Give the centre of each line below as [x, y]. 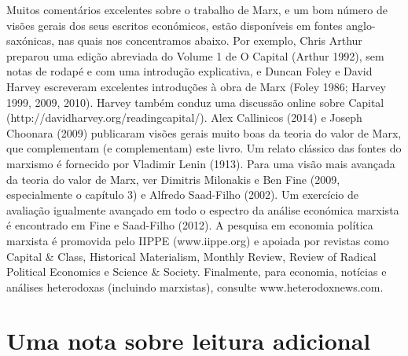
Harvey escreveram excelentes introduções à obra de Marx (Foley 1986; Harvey [196, 86]
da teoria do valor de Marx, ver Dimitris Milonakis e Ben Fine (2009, [173, 179]
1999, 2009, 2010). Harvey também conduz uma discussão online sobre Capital [195, 102]
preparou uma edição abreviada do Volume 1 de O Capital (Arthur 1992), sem [195, 55]
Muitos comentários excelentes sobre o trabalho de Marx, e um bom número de [197, 9]
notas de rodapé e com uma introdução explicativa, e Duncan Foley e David [189, 71]
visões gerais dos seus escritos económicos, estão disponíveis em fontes [175, 25]
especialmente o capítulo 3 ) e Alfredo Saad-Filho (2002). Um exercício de [182, 195]
